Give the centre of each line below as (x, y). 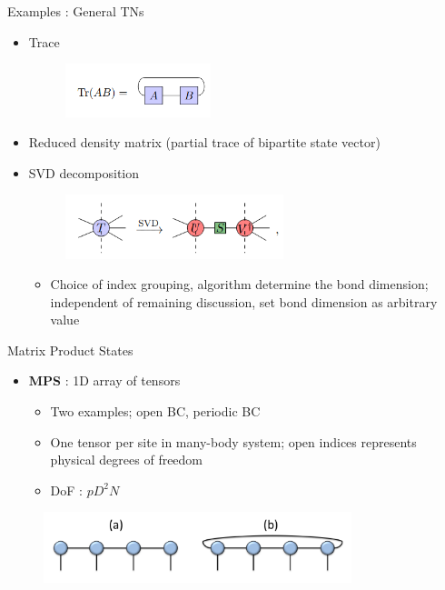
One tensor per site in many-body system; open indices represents (233, 441)
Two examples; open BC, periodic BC (155, 411)
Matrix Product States (70, 350)
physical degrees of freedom (127, 460)
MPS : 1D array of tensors (104, 380)
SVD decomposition (84, 172)
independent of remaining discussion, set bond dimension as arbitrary (244, 301)
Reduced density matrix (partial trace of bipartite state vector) (204, 142)
